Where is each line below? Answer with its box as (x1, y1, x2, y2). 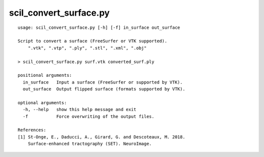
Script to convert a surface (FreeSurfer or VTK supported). (18, 38, 167, 44)
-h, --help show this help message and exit (22, 107, 136, 112)
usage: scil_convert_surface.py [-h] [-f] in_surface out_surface (18, 24, 180, 30)
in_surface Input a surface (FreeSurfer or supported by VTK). (22, 79, 183, 85)
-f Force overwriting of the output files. (22, 113, 154, 119)
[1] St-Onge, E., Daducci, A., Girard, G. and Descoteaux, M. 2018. (18, 134, 185, 139)
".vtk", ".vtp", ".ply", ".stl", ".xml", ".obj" (27, 45, 147, 51)
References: (18, 127, 46, 133)
